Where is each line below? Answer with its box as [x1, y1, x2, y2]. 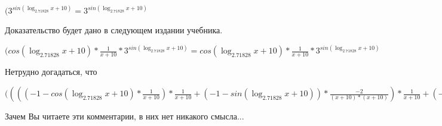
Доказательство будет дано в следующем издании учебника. [5, 24, 223, 36]
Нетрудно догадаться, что [5, 65, 97, 78]
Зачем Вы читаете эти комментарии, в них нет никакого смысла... [5, 110, 244, 122]
